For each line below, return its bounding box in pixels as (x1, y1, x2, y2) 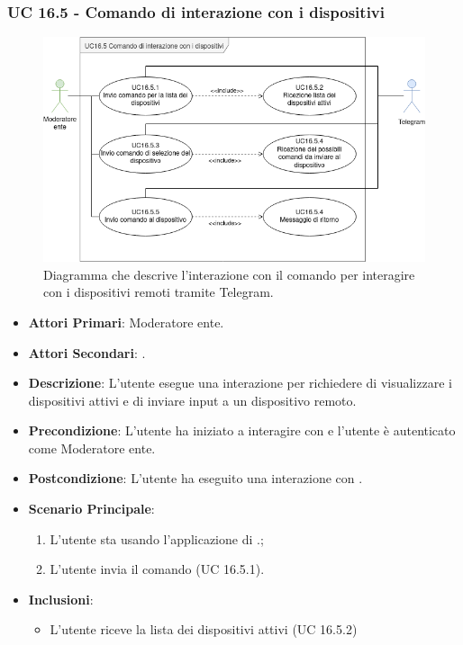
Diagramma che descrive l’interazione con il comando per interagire (43, 264, 415, 283)
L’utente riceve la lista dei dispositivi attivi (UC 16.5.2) (50, 620, 358, 639)
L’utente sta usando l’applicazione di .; (50, 529, 264, 548)
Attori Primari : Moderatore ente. (28, 312, 224, 331)
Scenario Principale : (28, 499, 155, 518)
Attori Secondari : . (28, 343, 146, 362)
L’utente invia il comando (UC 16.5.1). (50, 560, 265, 578)
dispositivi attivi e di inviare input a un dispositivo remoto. (28, 390, 357, 409)
